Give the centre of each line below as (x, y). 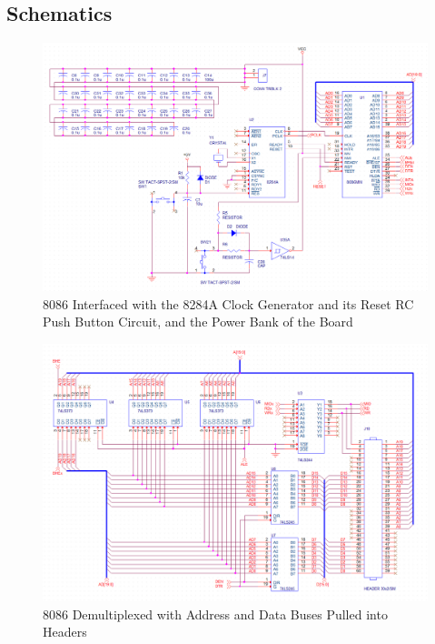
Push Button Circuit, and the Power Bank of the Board (198, 322)
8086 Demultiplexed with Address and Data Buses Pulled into (215, 614)
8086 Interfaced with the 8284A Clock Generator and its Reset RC (228, 303)
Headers (65, 632)
